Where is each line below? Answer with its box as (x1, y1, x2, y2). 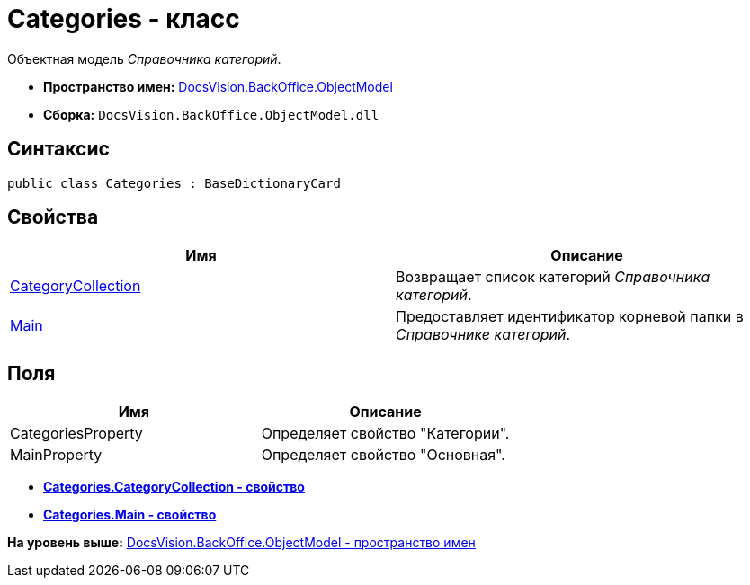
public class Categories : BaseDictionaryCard (7, 175, 341, 191)
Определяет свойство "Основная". (261, 446, 505, 465)
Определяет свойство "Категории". (261, 424, 510, 443)
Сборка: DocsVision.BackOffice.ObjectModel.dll (43, 106, 379, 122)
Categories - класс (7, 4, 240, 34)
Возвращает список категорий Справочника (396, 268, 710, 287)
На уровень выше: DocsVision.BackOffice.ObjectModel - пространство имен (7, 535, 476, 551)
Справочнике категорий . (396, 325, 571, 344)
